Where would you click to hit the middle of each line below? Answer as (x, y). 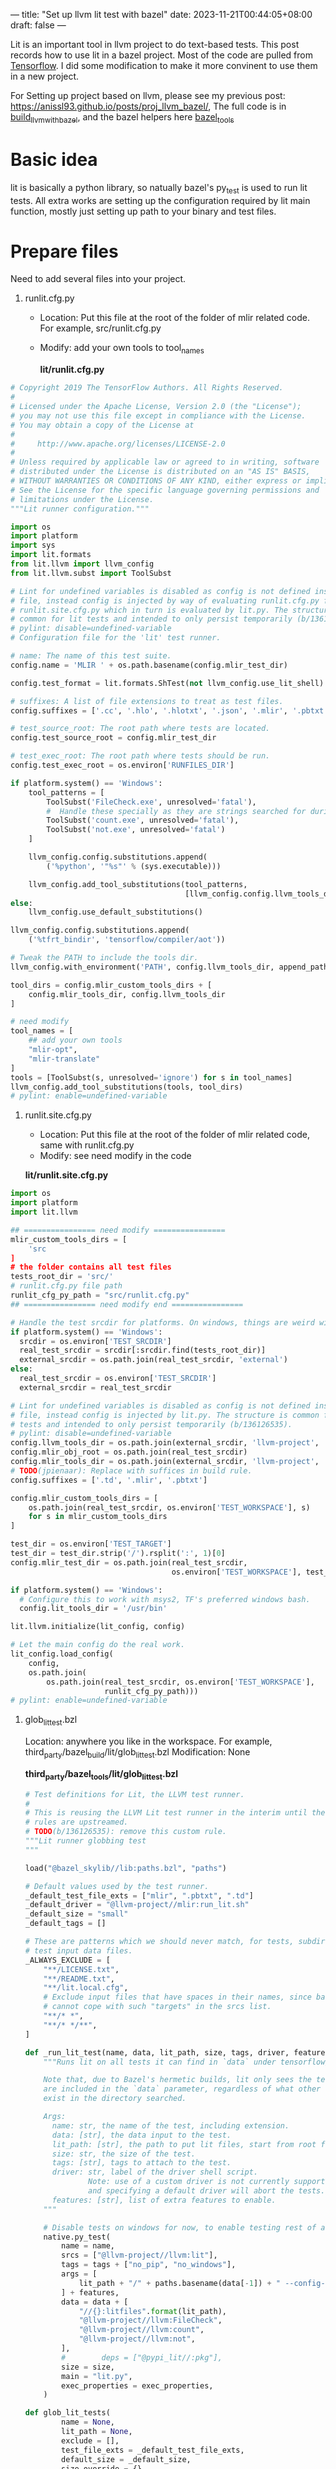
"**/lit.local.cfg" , (86, 1988)
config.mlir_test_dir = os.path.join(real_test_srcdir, (129, 1562)
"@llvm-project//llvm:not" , (137, 2339)
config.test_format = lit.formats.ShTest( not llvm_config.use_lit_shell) (167, 683)
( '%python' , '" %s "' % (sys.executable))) (134, 866)
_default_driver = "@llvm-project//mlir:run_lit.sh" (137, 1905)
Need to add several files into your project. (98, 279)
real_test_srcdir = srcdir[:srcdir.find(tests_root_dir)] (143, 1350)
